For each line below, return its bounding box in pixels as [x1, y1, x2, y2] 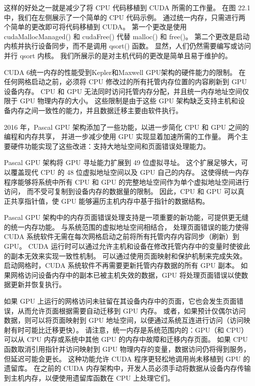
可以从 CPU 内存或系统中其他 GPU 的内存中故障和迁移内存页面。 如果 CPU [4, 334, 248, 344]
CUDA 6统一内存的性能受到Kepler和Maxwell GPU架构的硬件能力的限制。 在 [4, 67, 246, 77]
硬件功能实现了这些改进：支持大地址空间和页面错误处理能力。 [10, 141, 210, 151]
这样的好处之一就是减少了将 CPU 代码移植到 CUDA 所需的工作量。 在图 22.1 [4, 2, 251, 12]
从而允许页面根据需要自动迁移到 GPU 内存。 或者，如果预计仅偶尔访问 [17, 305, 246, 315]
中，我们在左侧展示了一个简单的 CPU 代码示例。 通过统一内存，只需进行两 [4, 12, 246, 22]
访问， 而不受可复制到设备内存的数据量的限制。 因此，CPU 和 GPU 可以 [4, 186, 238, 196]
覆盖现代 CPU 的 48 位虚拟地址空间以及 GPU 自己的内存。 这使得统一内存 [10, 167, 249, 177]
